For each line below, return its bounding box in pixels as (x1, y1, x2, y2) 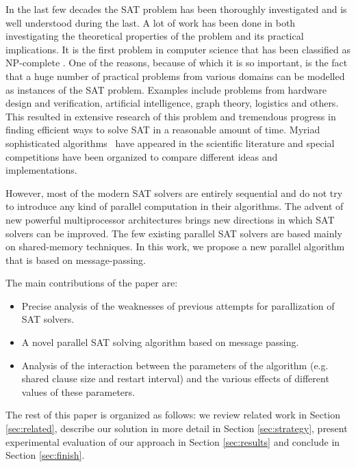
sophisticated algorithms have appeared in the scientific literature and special (5, 135, 335, 150)
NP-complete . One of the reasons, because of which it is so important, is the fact (5, 55, 348, 70)
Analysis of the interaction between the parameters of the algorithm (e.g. (21, 358, 329, 372)
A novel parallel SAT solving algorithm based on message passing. (21, 335, 299, 349)
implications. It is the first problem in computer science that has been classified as (5, 42, 351, 56)
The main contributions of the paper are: (5, 276, 178, 290)
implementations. (5, 163, 77, 177)
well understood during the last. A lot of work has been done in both (5, 15, 296, 29)
